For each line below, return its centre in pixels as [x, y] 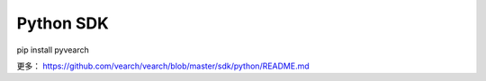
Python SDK [63, 23]
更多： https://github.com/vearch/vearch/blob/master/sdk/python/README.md [163, 66]
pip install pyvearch [53, 50]
